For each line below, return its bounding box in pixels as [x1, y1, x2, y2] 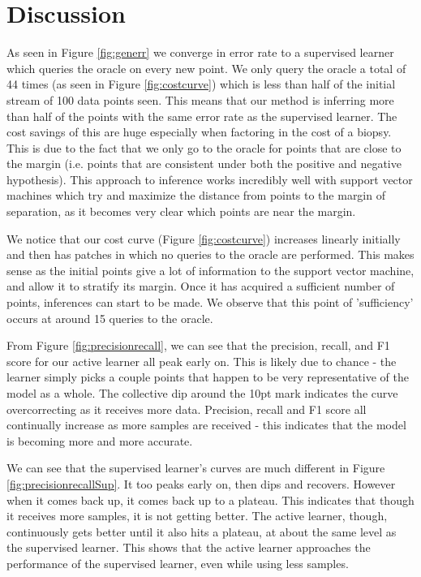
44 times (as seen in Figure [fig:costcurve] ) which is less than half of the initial [6, 75, 396, 93]
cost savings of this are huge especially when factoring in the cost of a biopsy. [6, 123, 392, 140]
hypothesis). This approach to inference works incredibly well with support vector [6, 170, 413, 187]
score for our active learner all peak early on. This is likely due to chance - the [6, 352, 397, 369]
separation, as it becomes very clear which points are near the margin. [6, 203, 356, 220]
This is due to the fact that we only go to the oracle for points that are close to [6, 139, 402, 156]
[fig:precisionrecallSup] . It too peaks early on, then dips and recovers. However [6, 475, 396, 492]
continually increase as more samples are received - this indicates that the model [6, 416, 406, 433]
